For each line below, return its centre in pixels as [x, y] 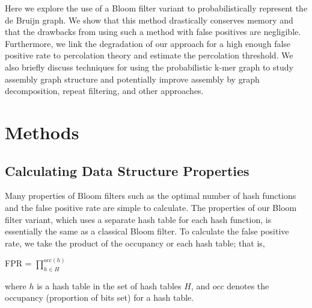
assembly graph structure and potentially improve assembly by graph [132, 79]
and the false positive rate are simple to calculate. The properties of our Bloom [151, 207]
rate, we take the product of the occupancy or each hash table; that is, [135, 243]
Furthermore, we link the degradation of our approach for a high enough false [148, 43]
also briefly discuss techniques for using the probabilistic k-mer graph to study [149, 67]
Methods [42, 132]
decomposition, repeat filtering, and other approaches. [104, 91]
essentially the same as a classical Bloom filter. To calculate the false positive [147, 231]
